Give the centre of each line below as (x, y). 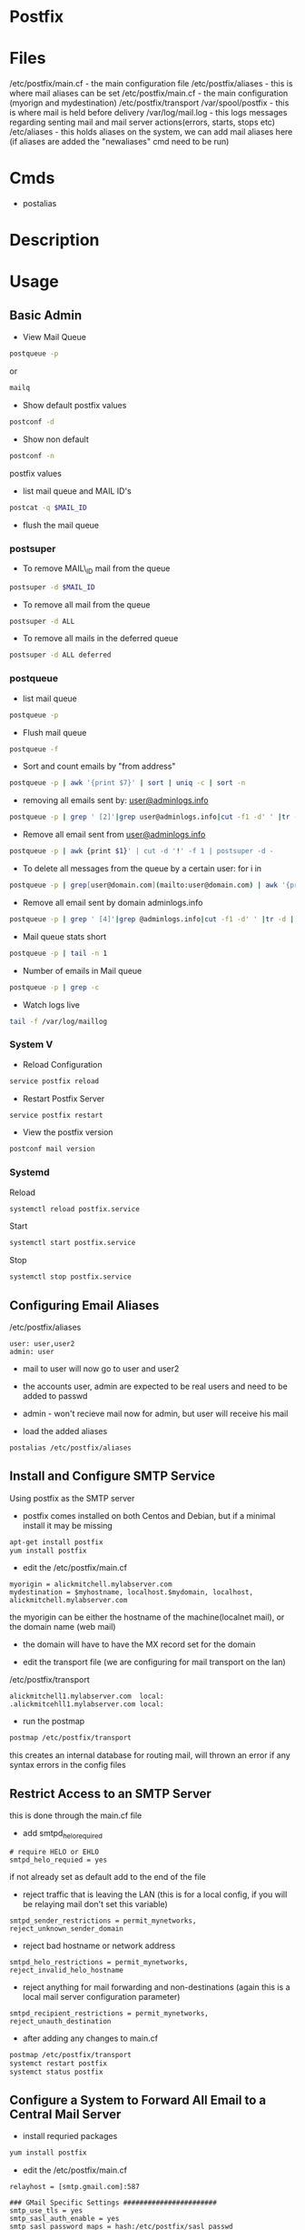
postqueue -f (34, 749)
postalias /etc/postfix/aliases (70, 1448)
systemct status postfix (56, 2072)
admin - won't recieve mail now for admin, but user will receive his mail (155, 1414)
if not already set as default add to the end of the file (108, 1876)
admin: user (32, 1352)
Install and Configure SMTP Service (113, 1477)
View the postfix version (68, 1132)
